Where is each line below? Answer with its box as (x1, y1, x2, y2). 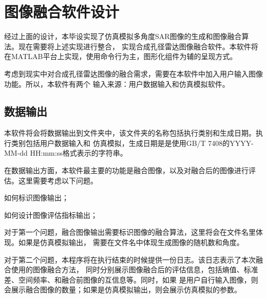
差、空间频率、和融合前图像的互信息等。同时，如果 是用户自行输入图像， (4, 274, 251, 285)
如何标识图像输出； (4, 192, 69, 203)
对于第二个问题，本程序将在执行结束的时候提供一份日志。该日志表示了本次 (4, 254, 256, 265)
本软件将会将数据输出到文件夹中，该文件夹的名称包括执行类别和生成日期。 (4, 127, 256, 138)
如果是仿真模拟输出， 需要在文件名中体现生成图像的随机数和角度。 (18, 237, 244, 248)
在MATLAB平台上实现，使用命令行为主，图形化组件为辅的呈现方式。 (4, 51, 237, 62)
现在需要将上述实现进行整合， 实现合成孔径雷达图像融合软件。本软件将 (18, 41, 258, 51)
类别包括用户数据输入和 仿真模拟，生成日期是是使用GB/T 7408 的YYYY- (11, 137, 254, 148)
